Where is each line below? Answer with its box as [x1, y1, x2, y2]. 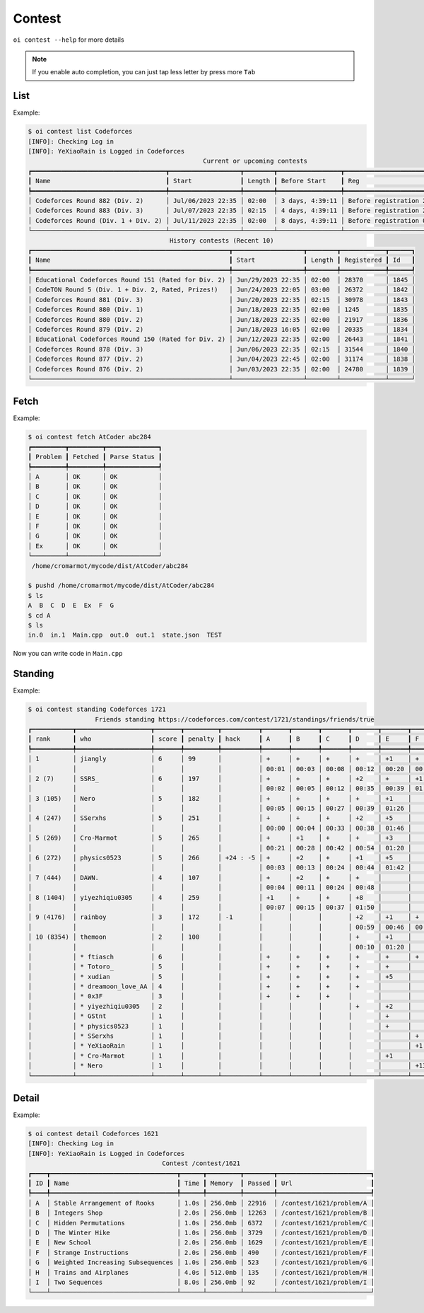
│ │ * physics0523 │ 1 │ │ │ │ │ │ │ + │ [28, 1022, 412, 1030]
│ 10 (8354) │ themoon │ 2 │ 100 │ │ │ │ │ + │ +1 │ [28, 933, 412, 941]
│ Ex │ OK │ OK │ [28, 542, 163, 550]
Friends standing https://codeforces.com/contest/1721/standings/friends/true [95, 715, 375, 723]
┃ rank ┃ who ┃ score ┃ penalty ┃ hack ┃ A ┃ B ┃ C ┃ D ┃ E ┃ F [28, 735, 420, 743]
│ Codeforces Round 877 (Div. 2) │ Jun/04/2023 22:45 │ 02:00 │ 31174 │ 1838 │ [28, 355, 416, 364]
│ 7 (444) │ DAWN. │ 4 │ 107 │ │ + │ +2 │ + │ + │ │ [28, 874, 412, 881]
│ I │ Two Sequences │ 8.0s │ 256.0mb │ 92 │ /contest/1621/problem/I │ [28, 1278, 375, 1286]
